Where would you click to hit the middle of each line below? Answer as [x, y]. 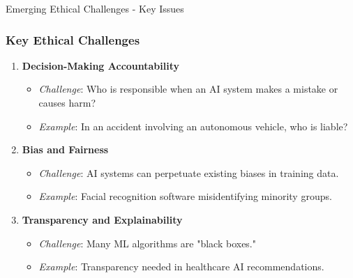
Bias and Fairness [65, 149]
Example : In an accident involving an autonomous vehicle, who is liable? [193, 126]
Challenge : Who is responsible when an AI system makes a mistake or [188, 89]
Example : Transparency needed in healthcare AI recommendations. [181, 267]
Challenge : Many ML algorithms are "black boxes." [147, 243]
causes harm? [67, 102]
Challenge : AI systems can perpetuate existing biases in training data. [189, 172]
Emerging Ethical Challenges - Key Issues [95, 8]
